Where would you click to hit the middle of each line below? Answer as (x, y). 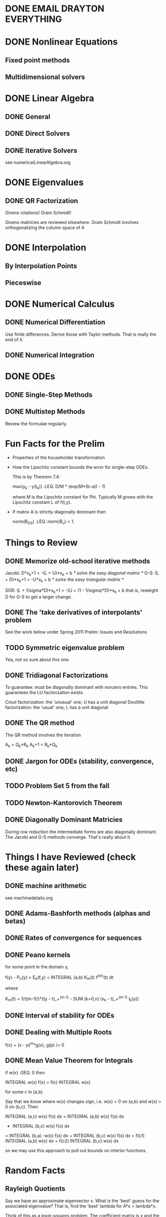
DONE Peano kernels (38, 955)
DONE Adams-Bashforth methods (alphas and (78, 913)
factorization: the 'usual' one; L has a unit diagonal (57, 708)
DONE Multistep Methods (45, 412)
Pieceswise (23, 283)
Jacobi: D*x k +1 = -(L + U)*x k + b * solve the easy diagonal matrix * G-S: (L (82, 574)
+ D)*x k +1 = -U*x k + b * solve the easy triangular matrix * (64, 580)
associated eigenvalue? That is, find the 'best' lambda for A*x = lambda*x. (81, 1206)
